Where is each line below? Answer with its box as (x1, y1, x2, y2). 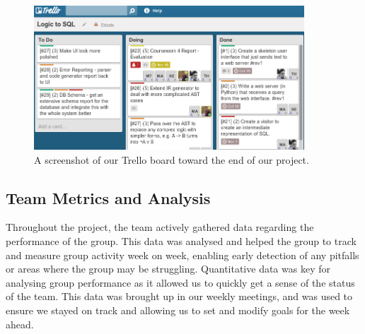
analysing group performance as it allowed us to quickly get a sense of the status (6, 275, 355, 290)
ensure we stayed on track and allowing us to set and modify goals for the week (6, 302, 350, 317)
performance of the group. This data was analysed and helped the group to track (6, 234, 357, 248)
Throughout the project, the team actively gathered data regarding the (6, 220, 314, 234)
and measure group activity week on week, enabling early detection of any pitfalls (6, 247, 359, 262)
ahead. (6, 316, 34, 331)
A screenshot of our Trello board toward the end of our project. (34, 152, 309, 167)
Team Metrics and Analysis (6, 186, 211, 208)
